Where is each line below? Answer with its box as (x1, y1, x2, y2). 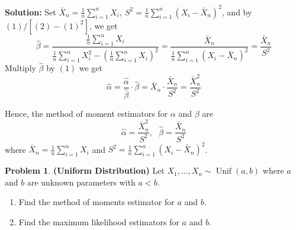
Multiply (5, 62, 36, 74)
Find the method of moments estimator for (18, 196, 175, 208)
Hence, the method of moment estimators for (5, 107, 168, 119)
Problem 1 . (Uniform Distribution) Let (5, 164, 165, 177)
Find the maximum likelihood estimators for (18, 215, 179, 228)
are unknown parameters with (27, 175, 136, 188)
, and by (221, 5, 252, 18)
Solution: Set (5, 5, 56, 18)
